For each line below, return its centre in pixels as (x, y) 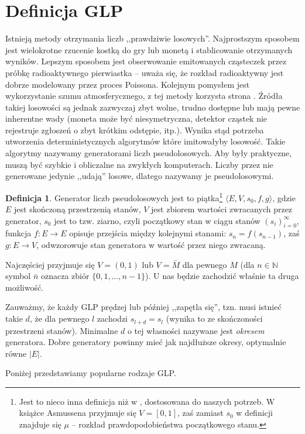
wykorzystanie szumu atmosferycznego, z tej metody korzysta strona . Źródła (144, 96)
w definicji (254, 413)
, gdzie (284, 197)
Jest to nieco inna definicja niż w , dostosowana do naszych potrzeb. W (147, 401)
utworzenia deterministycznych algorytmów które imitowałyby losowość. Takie (145, 141)
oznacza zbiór (65, 276)
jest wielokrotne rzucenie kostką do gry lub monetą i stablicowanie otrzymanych (149, 49)
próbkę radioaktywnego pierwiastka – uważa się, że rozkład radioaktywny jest (145, 72)
